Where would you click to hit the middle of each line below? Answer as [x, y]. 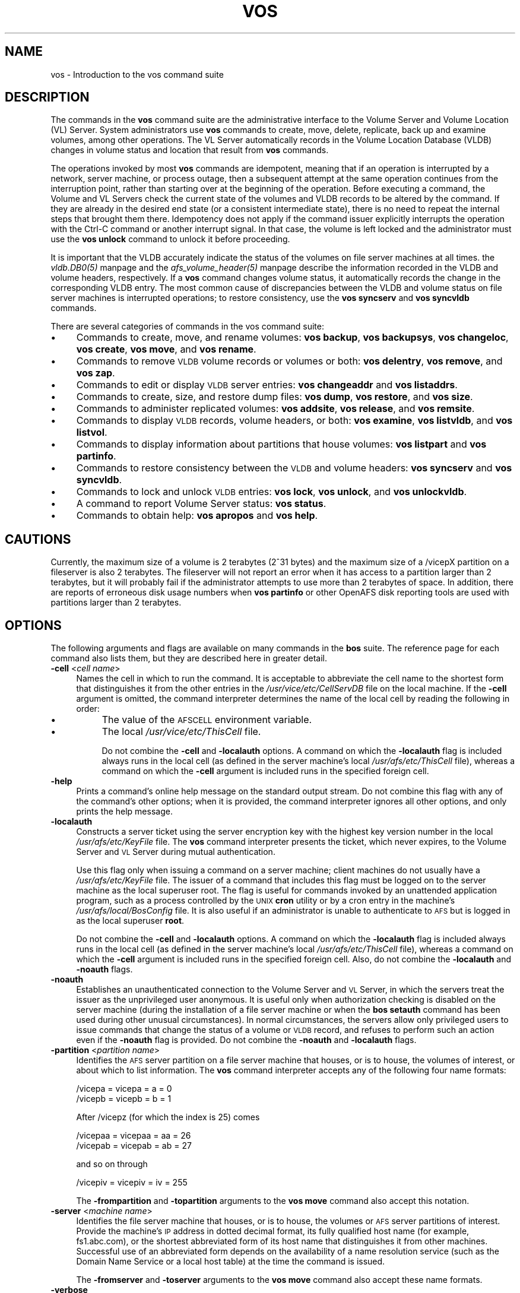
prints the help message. [124, 812]
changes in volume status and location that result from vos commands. [190, 150]
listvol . [92, 432]
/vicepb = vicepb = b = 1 [124, 1099]
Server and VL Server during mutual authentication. [176, 852]
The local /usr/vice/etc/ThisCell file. [181, 732]
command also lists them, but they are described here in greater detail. [189, 658]
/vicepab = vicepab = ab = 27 [134, 1146]
